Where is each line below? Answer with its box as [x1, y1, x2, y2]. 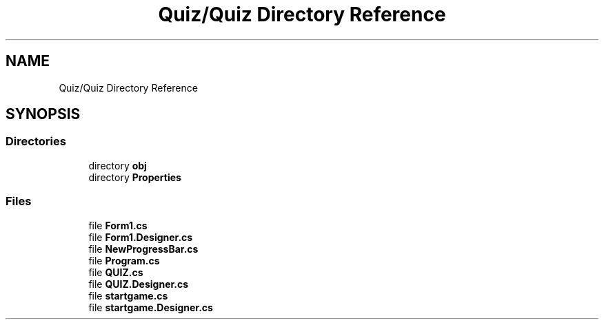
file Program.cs [88, 254, 160, 266]
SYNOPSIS [6, 105, 81, 123]
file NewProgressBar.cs [88, 242, 199, 255]
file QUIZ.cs [88, 266, 143, 278]
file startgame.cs [88, 289, 168, 302]
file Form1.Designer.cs [88, 231, 193, 243]
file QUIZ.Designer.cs [88, 277, 189, 290]
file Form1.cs [88, 219, 148, 231]
